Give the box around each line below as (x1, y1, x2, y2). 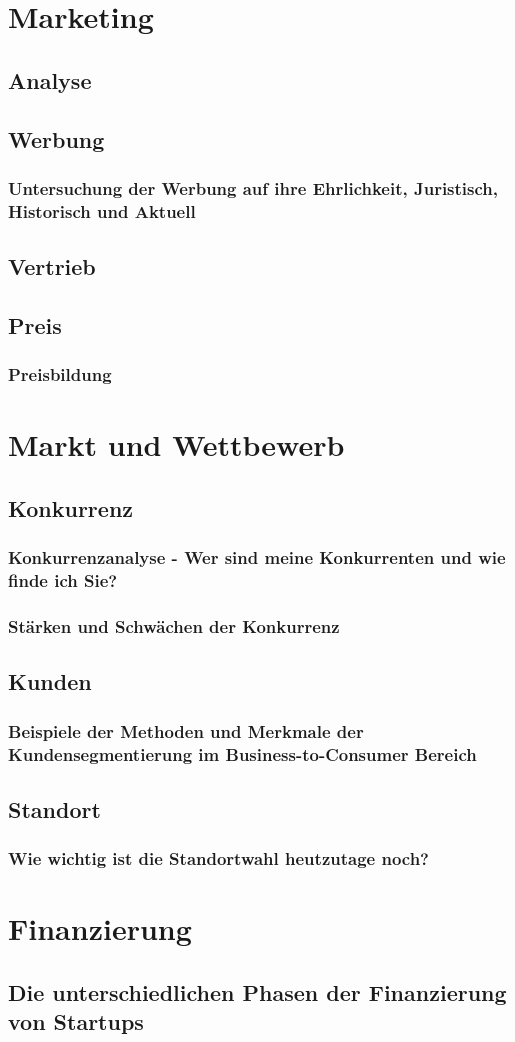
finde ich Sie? (8, 568, 118, 593)
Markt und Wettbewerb (8, 424, 345, 465)
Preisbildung (8, 362, 112, 387)
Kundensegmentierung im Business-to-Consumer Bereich (8, 741, 477, 766)
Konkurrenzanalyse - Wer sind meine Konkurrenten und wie (8, 545, 506, 570)
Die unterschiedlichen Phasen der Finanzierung (8, 976, 507, 1007)
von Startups (8, 1006, 144, 1037)
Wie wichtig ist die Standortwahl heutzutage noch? (8, 846, 430, 871)
